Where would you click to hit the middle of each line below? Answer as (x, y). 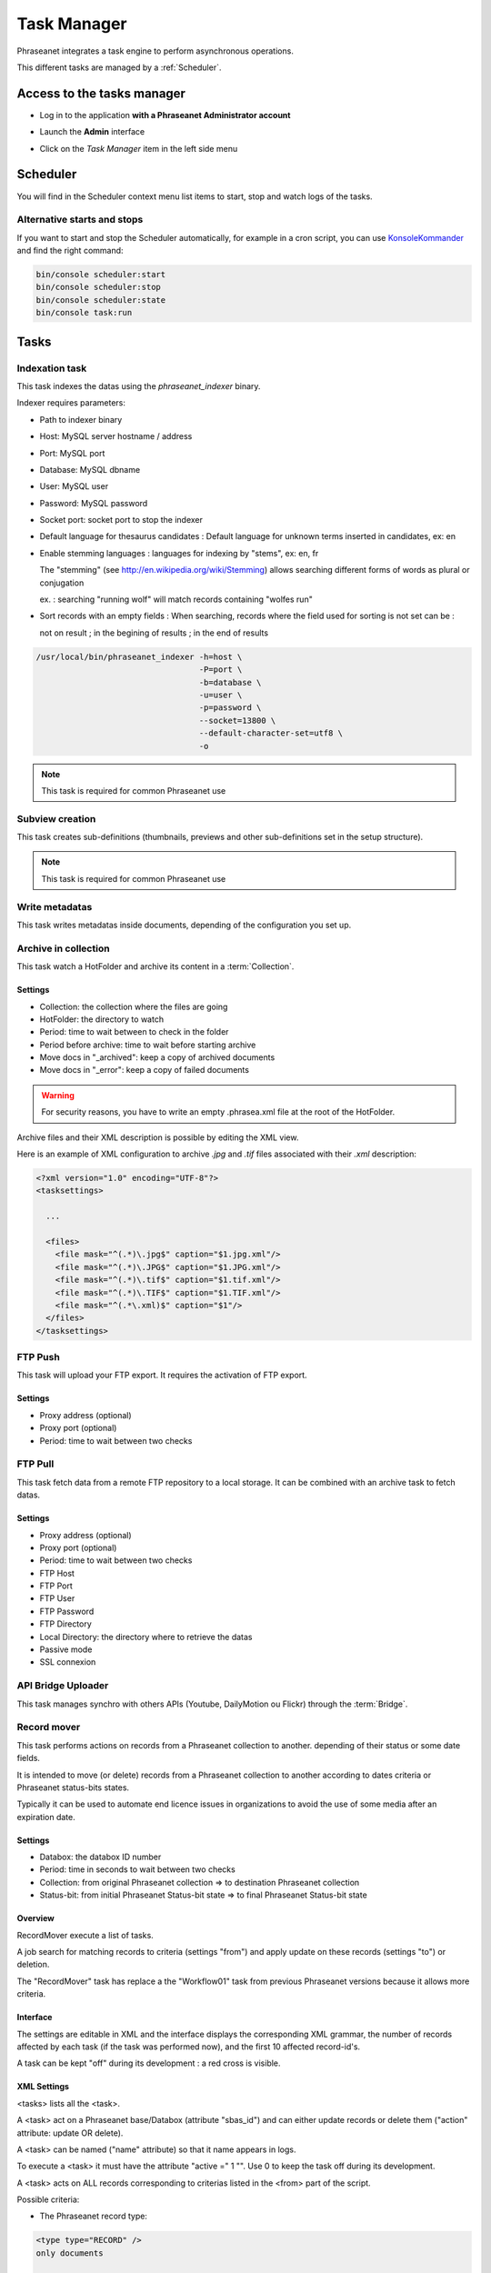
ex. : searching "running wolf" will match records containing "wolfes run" (176, 599)
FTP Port (56, 1586)
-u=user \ (220, 695)
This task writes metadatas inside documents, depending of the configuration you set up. (184, 925)
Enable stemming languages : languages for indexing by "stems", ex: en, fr (179, 553)
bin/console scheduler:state (101, 300)
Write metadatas (55, 906)
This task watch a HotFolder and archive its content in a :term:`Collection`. (155, 966)
